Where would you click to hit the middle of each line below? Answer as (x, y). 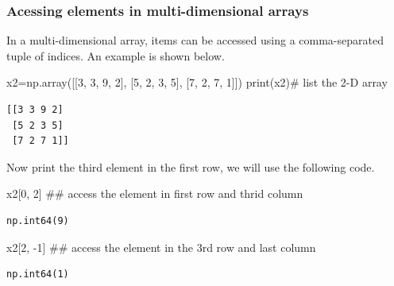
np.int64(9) (38, 220)
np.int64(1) (38, 274)
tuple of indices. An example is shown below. (116, 55)
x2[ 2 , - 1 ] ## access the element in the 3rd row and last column (161, 247)
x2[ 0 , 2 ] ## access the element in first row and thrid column (155, 193)
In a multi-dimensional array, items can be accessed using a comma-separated (195, 40)
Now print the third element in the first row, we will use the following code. (191, 166)
